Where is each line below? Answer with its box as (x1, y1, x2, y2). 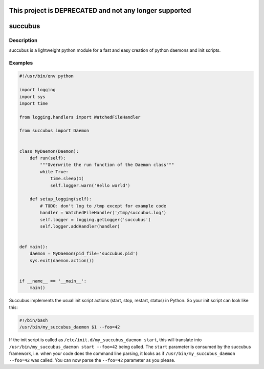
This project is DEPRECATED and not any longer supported (9, 6, 192, 15)
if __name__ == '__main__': (19, 278, 87, 284)
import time (19, 101, 48, 106)
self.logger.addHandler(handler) (40, 224, 120, 229)
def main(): (19, 244, 48, 250)
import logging (19, 87, 56, 93)
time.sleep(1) (50, 176, 84, 182)
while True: (40, 169, 68, 174)
